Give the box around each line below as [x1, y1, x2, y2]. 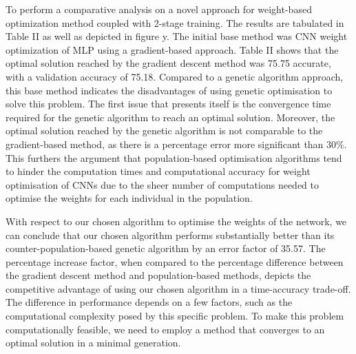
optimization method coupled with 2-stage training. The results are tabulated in [6, 15, 344, 30]
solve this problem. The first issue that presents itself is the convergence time [6, 96, 331, 111]
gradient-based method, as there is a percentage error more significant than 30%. [6, 136, 347, 151]
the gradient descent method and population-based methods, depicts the [6, 268, 311, 282]
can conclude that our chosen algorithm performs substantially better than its [6, 227, 335, 242]
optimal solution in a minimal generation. [6, 335, 181, 350]
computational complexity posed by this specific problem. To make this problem [6, 309, 344, 323]
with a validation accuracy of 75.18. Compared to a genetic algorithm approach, [6, 69, 344, 83]
